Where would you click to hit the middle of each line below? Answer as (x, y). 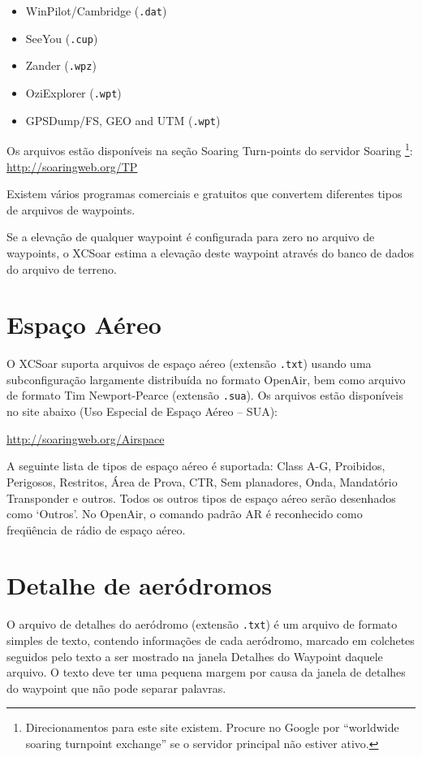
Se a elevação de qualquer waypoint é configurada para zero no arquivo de (191, 237)
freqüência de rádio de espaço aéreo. (96, 529)
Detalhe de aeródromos (139, 585)
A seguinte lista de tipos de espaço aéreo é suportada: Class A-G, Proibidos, (196, 466)
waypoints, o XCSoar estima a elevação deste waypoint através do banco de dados (211, 252)
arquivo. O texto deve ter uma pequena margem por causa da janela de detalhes (206, 672)
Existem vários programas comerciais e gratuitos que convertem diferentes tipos (205, 194)
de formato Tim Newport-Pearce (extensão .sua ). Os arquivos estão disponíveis (205, 395)
